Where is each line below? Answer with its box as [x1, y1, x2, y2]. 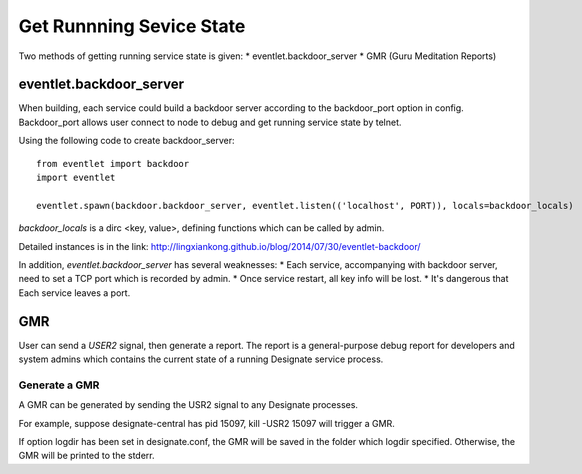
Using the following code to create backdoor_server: [18, 135, 235, 147]
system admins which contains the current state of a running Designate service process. [18, 353, 384, 365]
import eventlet [36, 172, 116, 184]
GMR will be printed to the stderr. [18, 450, 155, 462]
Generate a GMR [18, 378, 100, 392]
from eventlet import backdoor [36, 158, 190, 169]
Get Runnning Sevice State [18, 15, 246, 37]
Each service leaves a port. [18, 286, 131, 299]
